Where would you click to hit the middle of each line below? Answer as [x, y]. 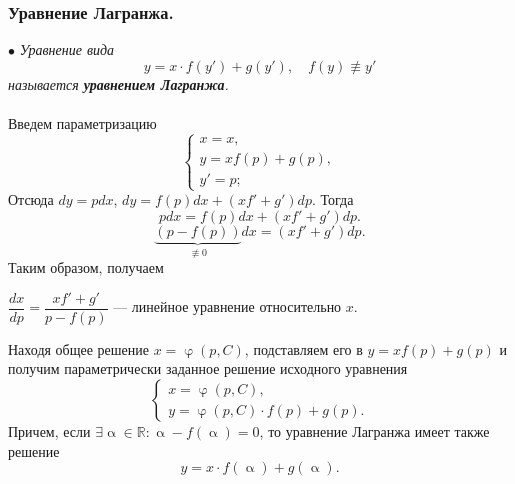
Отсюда [31, 199]
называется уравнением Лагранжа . [118, 83]
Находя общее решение [79, 348]
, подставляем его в [303, 348]
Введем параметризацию [82, 123]
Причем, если [49, 431]
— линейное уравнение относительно [227, 306]
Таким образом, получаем [86, 267]
